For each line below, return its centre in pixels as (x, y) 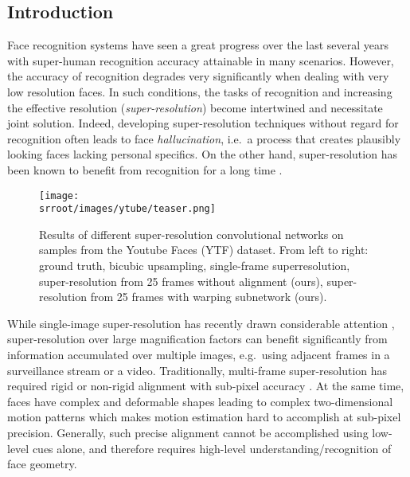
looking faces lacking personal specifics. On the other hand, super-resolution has (202, 154)
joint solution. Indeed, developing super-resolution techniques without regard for (203, 123)
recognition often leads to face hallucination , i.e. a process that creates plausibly (204, 138)
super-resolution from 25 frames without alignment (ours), (181, 281)
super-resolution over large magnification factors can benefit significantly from (197, 339)
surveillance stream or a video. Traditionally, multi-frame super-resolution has (197, 370)
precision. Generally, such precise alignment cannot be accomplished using (188, 432)
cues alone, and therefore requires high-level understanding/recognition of (212, 448)
